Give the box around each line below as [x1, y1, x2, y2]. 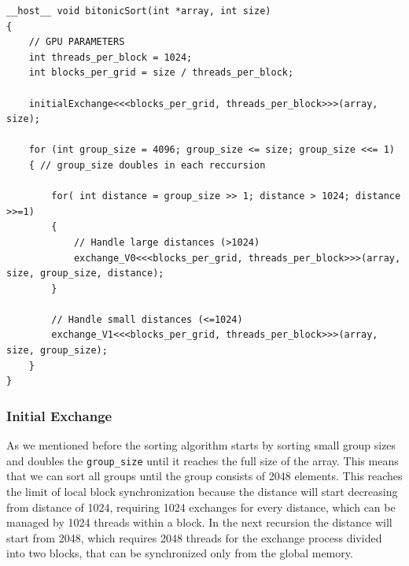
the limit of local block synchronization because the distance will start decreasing [6, 483, 398, 499]
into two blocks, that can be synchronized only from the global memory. [6, 545, 353, 561]
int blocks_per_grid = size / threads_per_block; [28, 67, 294, 79]
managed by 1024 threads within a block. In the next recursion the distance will [6, 514, 392, 531]
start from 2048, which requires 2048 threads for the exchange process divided [6, 529, 382, 546]
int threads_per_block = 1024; [28, 51, 193, 63]
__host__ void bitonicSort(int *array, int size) [6, 6, 271, 17]
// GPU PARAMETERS [28, 36, 125, 48]
